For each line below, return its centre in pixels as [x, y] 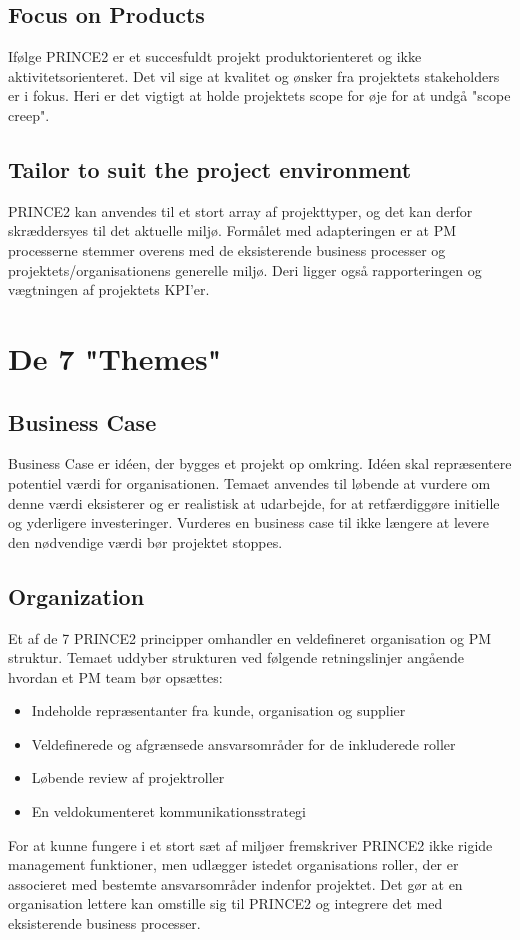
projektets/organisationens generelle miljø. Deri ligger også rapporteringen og [245, 269]
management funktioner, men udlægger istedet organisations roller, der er [233, 864]
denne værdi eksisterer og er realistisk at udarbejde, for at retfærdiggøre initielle [254, 502]
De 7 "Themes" [115, 357]
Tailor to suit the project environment [210, 168]
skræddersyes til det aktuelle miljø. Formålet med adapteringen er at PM [232, 230]
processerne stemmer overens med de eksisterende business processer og [227, 249]
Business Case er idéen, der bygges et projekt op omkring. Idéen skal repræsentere [260, 463]
